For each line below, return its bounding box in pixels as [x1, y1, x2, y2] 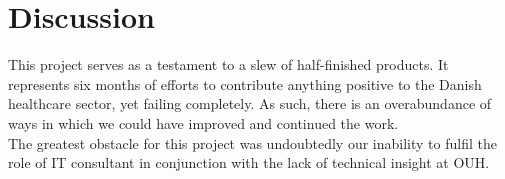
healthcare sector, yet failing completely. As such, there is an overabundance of [8, 93, 492, 114]
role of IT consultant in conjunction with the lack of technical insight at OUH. [8, 152, 490, 173]
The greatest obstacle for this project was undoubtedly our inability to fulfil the [8, 132, 497, 153]
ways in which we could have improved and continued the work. [8, 112, 399, 133]
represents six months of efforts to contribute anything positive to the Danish [8, 73, 482, 94]
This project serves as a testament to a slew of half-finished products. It [8, 54, 449, 75]
